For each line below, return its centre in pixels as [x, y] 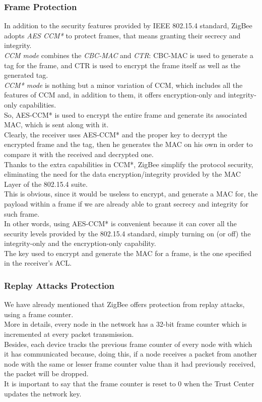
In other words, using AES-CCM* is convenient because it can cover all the [120, 223]
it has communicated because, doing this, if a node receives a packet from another [131, 354]
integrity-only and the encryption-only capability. [80, 243]
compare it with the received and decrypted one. [79, 154]
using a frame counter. [39, 314]
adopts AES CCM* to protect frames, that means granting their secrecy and [122, 35]
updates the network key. [43, 393]
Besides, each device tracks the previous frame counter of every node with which [128, 344]
